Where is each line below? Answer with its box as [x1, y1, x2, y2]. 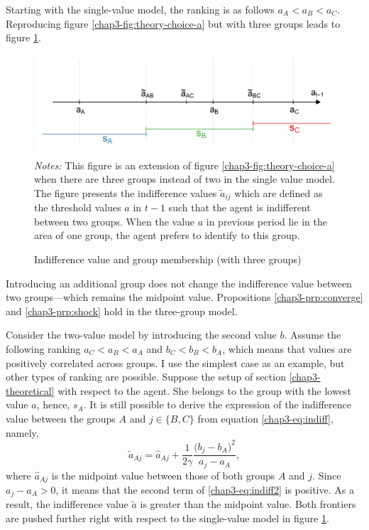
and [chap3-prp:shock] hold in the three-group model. [6, 303, 238, 318]
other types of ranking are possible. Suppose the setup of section [6, 369, 286, 384]
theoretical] [6, 383, 55, 398]
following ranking [6, 341, 81, 356]
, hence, [36, 397, 70, 412]
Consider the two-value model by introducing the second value [6, 327, 277, 342]
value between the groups [6, 410, 116, 425]
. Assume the [284, 327, 341, 342]
